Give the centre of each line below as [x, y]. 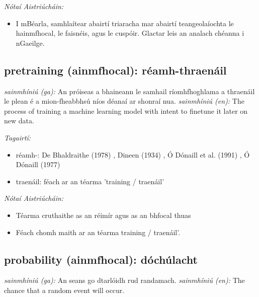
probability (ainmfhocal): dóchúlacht [101, 259]
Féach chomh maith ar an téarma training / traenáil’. [98, 232]
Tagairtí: [18, 137]
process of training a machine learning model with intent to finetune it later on [126, 110]
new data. [19, 121]
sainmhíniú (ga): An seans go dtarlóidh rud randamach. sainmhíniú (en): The [124, 280]
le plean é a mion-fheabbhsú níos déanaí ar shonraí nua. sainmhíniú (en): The [124, 101]
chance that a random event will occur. [64, 290]
